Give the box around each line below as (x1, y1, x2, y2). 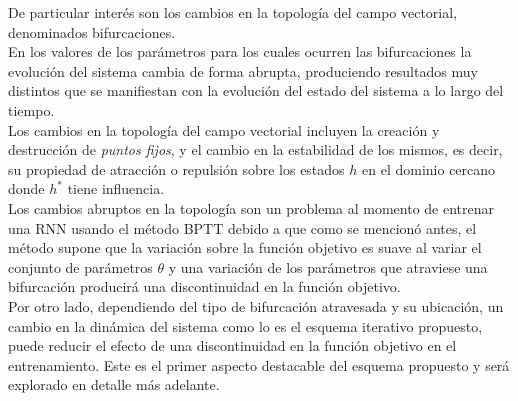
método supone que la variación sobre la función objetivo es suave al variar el (8, 237, 482, 258)
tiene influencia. (67, 178, 165, 199)
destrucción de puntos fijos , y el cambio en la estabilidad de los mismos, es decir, (8, 139, 503, 160)
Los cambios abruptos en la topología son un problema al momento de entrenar (8, 197, 494, 218)
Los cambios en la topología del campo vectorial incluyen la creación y (8, 119, 440, 140)
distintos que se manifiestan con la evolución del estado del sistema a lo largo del (8, 80, 504, 101)
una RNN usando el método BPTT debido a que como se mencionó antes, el (8, 217, 477, 238)
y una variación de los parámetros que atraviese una (168, 256, 488, 277)
